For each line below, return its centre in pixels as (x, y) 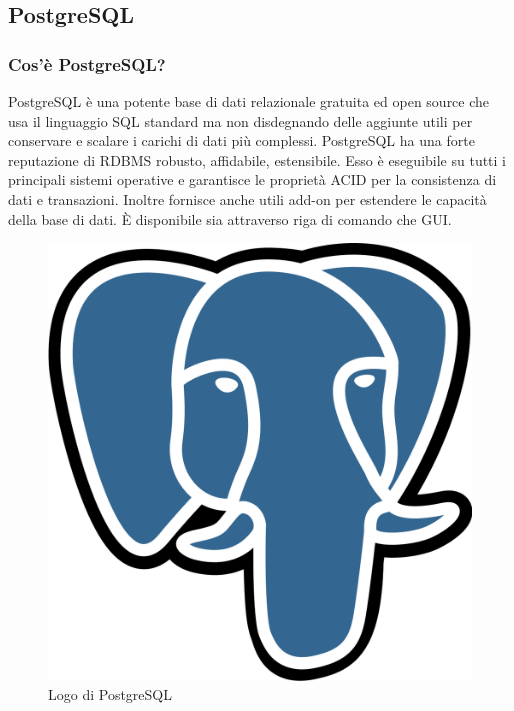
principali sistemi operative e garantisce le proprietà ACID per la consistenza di (252, 179)
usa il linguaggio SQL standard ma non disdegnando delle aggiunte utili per (240, 120)
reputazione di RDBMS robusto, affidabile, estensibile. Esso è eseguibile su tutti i (257, 159)
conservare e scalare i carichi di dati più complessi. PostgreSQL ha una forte (241, 140)
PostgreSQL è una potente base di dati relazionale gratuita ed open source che (249, 101)
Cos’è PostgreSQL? (87, 63)
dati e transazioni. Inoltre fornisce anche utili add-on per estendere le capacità (247, 198)
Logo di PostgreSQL (110, 694)
